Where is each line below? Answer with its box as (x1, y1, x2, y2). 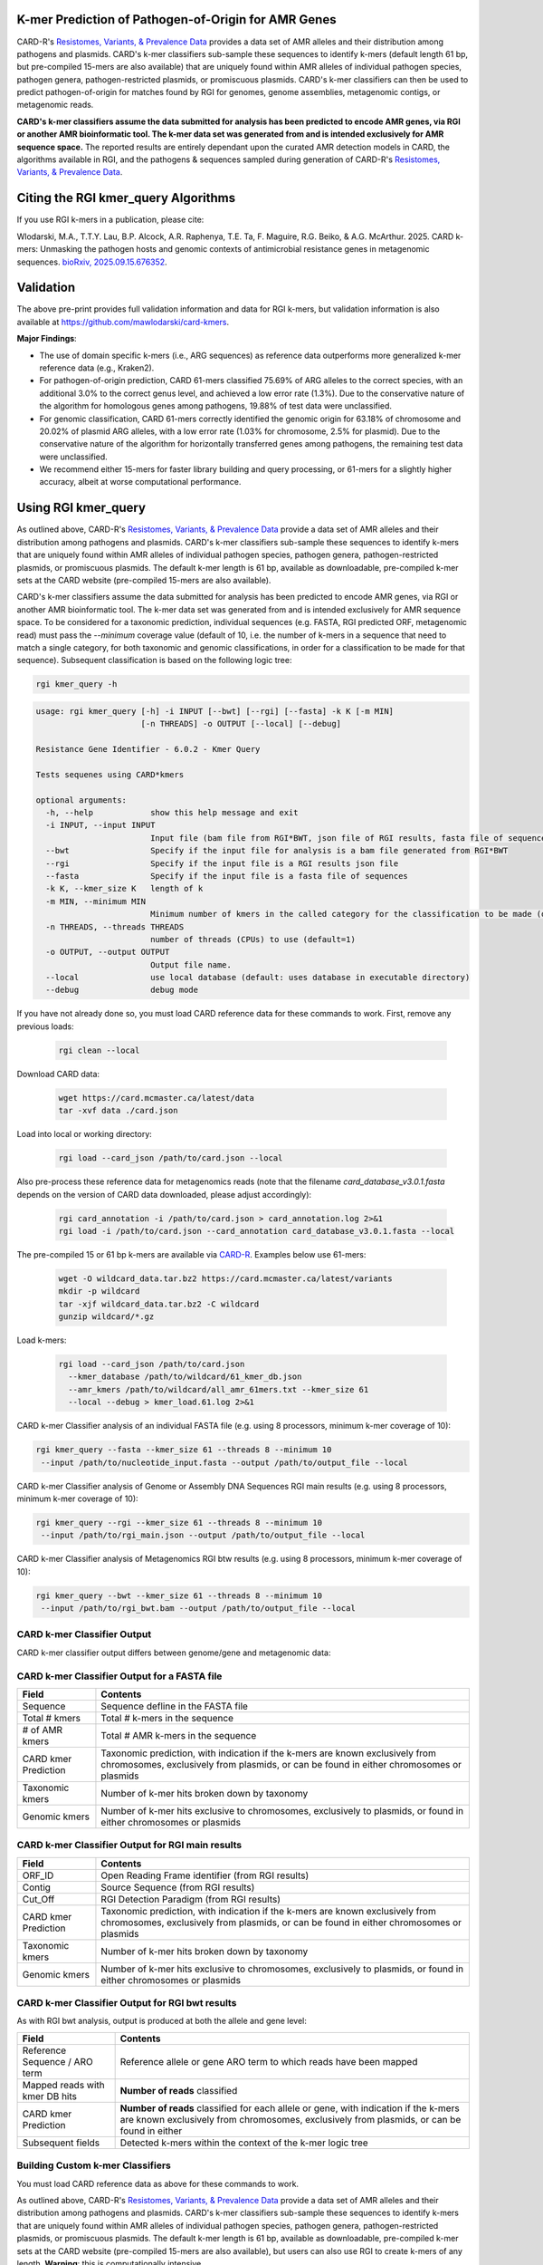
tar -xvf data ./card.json (58, 1105, 178, 1116)
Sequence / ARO (22, 2055, 94, 2067)
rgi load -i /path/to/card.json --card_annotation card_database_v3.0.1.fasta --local (58, 1226, 455, 1236)
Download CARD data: (16, 1068, 100, 1079)
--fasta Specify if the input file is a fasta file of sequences (45, 871, 409, 881)
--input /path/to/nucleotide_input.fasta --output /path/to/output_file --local (41, 1457, 409, 1468)
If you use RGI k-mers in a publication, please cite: (16, 214, 205, 226)
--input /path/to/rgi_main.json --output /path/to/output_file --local (41, 1530, 366, 1540)
